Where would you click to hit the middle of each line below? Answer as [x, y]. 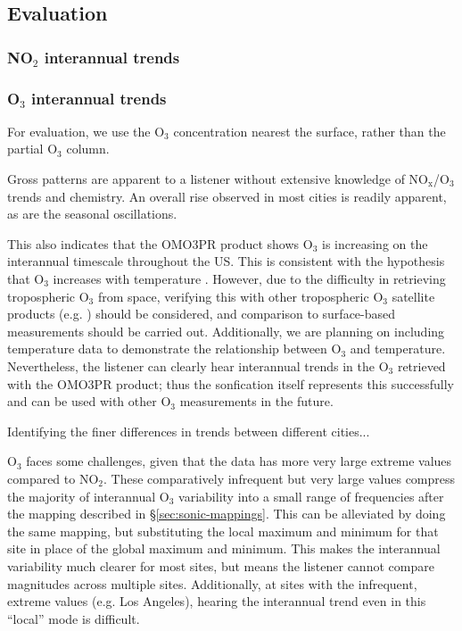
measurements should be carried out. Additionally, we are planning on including [226, 331]
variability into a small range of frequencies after [311, 496]
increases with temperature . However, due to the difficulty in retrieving [249, 278]
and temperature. [398, 349]
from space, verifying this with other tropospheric [233, 296]
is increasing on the [375, 243]
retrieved [421, 365]
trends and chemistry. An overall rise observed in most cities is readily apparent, [227, 196]
